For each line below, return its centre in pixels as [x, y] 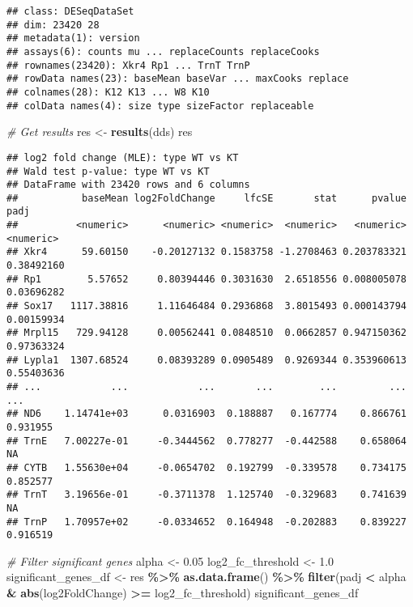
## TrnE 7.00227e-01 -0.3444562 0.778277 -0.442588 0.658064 [206, 441]
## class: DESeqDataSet [70, 11]
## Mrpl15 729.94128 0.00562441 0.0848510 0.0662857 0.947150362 [206, 333]
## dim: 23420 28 [53, 25]
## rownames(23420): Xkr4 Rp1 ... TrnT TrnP [128, 65]
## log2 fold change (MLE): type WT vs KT [123, 157]
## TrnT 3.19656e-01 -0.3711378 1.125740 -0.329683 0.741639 [206, 495]
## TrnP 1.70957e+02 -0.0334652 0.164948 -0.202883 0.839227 [206, 522]
